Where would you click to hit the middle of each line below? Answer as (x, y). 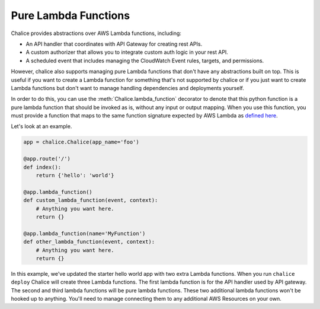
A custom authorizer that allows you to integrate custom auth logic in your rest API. (127, 52)
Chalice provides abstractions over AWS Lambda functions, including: (96, 33)
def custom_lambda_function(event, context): (91, 200)
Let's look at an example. (41, 126)
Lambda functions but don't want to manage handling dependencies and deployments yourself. (127, 88)
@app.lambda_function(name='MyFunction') (84, 233)
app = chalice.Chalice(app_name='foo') (81, 142)
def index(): (42, 167)
